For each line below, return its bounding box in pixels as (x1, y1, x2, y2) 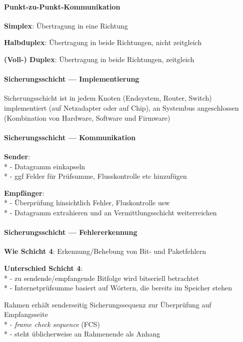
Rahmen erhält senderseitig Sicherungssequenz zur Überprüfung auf (4, 299, 211, 309)
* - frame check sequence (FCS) (4, 318, 100, 329)
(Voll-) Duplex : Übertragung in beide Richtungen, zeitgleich (4, 54, 194, 64)
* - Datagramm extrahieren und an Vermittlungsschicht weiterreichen (4, 207, 217, 217)
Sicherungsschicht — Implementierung (4, 74, 139, 84)
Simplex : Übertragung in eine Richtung (4, 20, 128, 31)
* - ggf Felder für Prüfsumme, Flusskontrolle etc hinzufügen (4, 171, 187, 181)
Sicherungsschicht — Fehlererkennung (4, 227, 137, 237)
